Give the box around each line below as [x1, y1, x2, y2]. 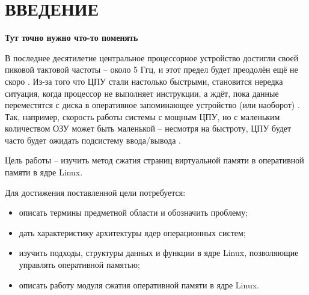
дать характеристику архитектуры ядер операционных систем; [19, 226, 246, 239]
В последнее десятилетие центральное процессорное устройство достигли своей [5, 51, 299, 64]
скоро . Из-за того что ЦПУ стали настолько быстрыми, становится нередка [5, 75, 283, 87]
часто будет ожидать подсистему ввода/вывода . [5, 133, 181, 146]
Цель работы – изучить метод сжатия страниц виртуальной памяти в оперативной [5, 154, 304, 166]
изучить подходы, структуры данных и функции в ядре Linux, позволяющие [19, 246, 299, 259]
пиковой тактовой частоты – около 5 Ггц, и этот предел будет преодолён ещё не [5, 63, 298, 76]
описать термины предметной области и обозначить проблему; [19, 206, 248, 219]
